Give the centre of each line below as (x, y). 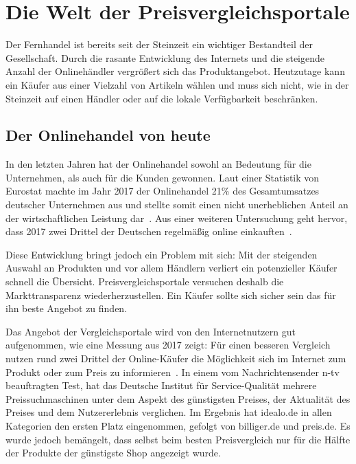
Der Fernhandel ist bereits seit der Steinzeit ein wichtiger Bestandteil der (159, 44)
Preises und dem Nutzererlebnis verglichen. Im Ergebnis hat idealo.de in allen (169, 412)
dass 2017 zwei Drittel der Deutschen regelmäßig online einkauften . (149, 231)
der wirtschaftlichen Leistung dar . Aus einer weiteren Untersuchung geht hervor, (177, 218)
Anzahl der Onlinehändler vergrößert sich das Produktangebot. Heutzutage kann (175, 71)
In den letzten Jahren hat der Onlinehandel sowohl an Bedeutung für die (158, 164)
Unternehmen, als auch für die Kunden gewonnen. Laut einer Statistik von (163, 177)
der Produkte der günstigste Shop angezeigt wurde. (113, 453)
